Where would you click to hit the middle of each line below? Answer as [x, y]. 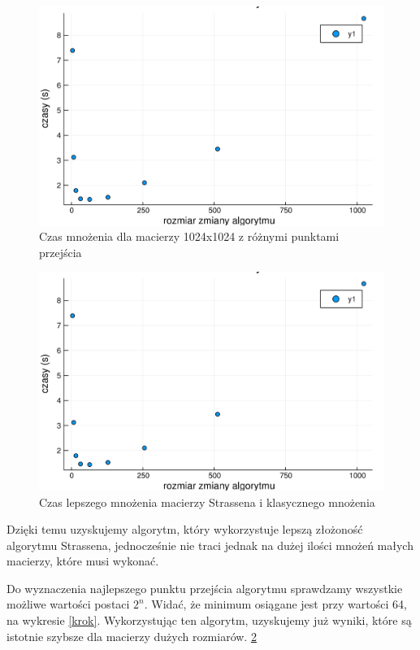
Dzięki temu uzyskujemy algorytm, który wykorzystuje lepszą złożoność [185, 529]
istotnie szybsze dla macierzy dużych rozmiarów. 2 [132, 636]
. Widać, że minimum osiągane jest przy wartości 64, [275, 604]
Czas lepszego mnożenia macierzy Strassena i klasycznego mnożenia [207, 502]
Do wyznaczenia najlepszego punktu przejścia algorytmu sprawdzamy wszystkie [205, 588]
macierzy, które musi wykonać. [83, 561]
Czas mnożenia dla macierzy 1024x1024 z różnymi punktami [189, 236]
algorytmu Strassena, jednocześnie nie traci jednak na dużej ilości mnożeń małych [210, 545]
